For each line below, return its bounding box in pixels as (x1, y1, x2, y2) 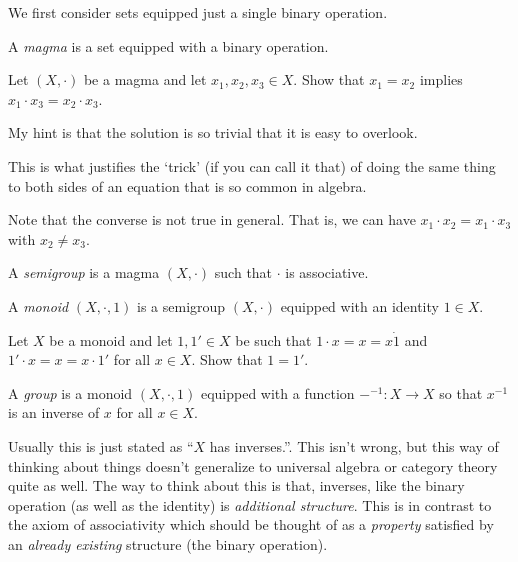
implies (419, 69, 463, 90)
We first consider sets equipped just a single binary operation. (8, 2, 388, 22)
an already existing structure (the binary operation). (8, 533, 328, 554)
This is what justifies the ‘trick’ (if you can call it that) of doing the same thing (8, 155, 496, 176)
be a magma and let (83, 69, 207, 90)
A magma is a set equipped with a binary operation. (8, 35, 329, 56)
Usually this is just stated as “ (8, 435, 194, 456)
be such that (235, 329, 312, 350)
